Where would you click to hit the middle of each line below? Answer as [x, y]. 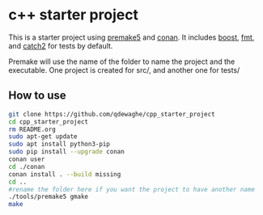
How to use [37, 96]
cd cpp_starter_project [49, 122]
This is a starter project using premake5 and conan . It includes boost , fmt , [131, 37]
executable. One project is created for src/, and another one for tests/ [124, 70]
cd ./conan [27, 167]
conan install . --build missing [65, 174]
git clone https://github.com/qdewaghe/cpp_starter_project [112, 114]
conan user [27, 159]
